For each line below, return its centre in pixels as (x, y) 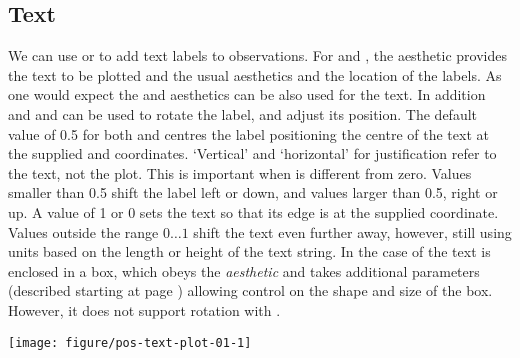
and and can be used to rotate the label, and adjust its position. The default (242, 113)
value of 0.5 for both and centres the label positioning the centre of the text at (248, 133)
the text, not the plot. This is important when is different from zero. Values (240, 172)
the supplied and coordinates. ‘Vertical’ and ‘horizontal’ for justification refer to (252, 153)
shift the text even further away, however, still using (352, 231)
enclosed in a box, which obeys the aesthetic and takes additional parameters (244, 270)
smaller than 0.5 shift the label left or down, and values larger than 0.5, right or (253, 192)
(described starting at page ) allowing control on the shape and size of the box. (250, 290)
